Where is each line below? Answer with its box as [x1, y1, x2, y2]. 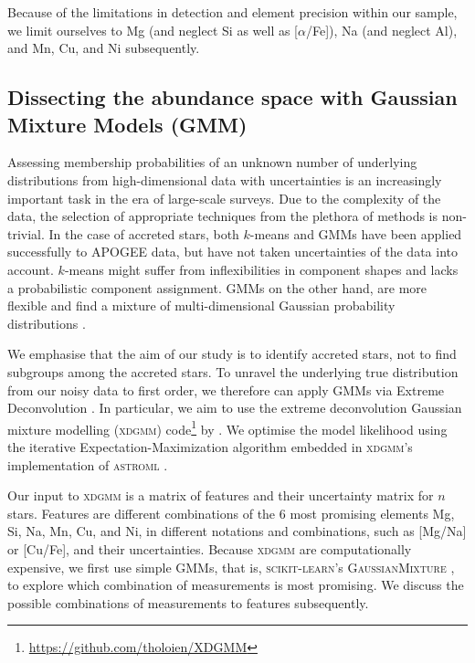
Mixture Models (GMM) [7, 110, 248, 138]
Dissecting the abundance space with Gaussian [7, 83, 458, 111]
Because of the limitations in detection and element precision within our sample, [7, 3, 458, 21]
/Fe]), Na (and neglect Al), [305, 20, 458, 39]
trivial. [7, 224, 45, 243]
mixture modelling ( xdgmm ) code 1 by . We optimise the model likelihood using [7, 416, 448, 438]
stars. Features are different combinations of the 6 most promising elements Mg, [7, 503, 455, 522]
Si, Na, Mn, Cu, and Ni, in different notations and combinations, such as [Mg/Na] [7, 521, 467, 541]
